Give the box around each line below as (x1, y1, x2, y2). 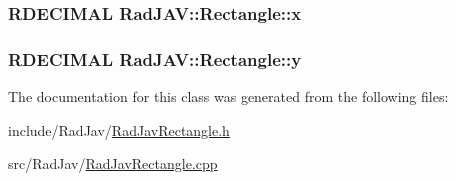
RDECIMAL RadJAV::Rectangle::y (8, 46, 302, 71)
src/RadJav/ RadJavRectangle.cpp (8, 153, 218, 174)
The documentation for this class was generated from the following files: (8, 86, 449, 107)
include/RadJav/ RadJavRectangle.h (8, 119, 230, 140)
